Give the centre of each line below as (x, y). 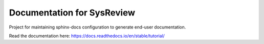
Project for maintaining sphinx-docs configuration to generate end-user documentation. (97, 27)
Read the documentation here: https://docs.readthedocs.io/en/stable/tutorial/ (87, 36)
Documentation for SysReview (72, 13)
